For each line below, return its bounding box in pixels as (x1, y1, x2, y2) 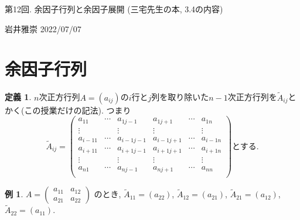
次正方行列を (227, 91, 277, 103)
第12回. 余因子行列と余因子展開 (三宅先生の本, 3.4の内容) (5, 3, 223, 15)
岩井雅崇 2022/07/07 (5, 22, 81, 35)
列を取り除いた (151, 91, 209, 103)
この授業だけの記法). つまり (24, 104, 131, 116)
